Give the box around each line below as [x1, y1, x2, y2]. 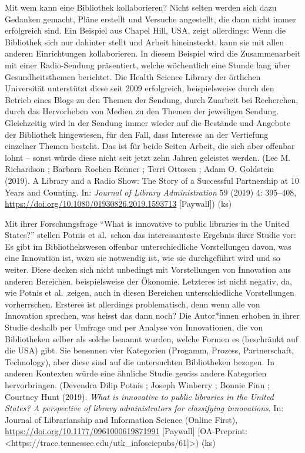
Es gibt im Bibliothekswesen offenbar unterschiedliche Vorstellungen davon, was [5, 240, 291, 252]
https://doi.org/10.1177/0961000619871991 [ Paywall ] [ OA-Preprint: [5, 425, 247, 437]
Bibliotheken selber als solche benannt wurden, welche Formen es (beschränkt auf [5, 332, 299, 345]
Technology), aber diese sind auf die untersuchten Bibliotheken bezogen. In [5, 355, 275, 368]
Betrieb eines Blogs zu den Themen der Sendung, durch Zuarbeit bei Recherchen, [5, 93, 299, 105]
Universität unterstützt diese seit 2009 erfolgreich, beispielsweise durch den [5, 82, 274, 94]
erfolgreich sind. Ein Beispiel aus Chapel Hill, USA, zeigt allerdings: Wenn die [5, 24, 286, 37]
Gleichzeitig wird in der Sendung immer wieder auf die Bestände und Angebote [5, 116, 291, 128]
